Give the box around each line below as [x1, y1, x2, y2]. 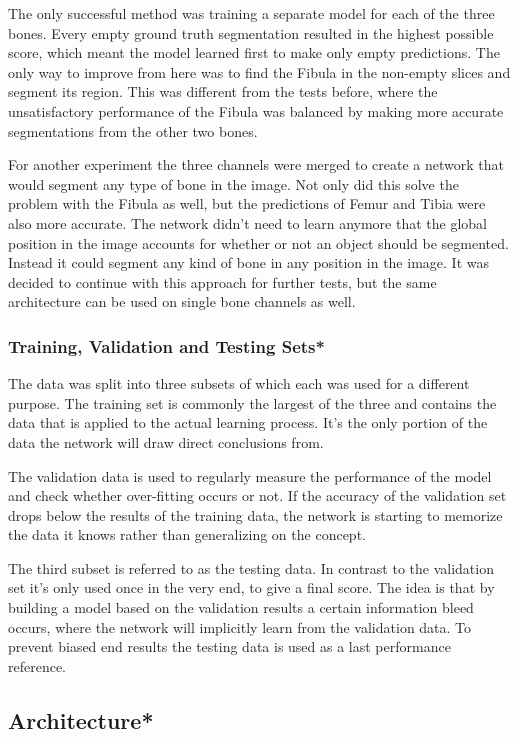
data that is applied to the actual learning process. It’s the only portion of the [8, 412, 488, 433]
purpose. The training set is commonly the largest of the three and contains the [8, 392, 497, 413]
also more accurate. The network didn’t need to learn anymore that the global [8, 212, 487, 233]
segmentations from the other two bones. [8, 120, 258, 141]
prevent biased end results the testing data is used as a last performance [8, 636, 451, 657]
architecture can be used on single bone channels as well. [8, 291, 356, 312]
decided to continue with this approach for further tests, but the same [8, 271, 437, 292]
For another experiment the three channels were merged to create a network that [8, 154, 504, 175]
